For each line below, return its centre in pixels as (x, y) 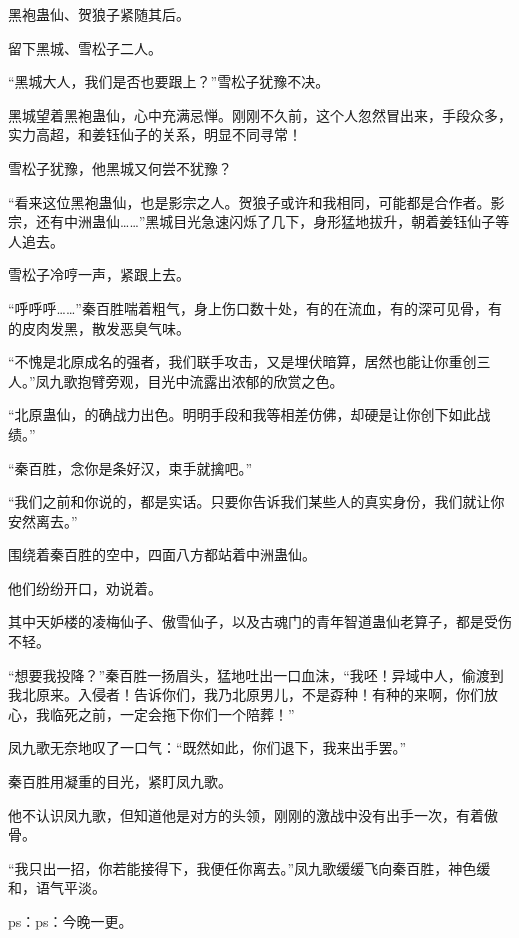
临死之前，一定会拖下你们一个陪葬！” (172, 713)
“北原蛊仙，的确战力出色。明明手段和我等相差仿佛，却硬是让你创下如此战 (249, 414)
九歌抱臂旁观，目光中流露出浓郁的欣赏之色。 (196, 380)
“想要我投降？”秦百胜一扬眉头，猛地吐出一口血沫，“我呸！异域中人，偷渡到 (256, 674)
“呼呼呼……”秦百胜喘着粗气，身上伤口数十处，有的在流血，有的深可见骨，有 (255, 307)
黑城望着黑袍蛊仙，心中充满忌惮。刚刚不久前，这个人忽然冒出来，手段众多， (260, 114)
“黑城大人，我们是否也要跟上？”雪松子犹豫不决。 (169, 81)
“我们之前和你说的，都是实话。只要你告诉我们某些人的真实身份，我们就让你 (256, 501)
